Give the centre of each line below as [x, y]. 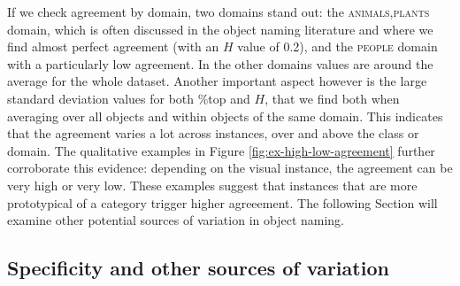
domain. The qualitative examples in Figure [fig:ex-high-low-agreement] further [221, 150]
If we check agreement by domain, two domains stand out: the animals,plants [218, 12]
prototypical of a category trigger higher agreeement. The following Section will [222, 202]
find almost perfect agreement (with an [113, 46]
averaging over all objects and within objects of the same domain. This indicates [225, 116]
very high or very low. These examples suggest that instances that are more [212, 185]
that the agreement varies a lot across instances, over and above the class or [213, 133]
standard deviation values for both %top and [129, 98]
